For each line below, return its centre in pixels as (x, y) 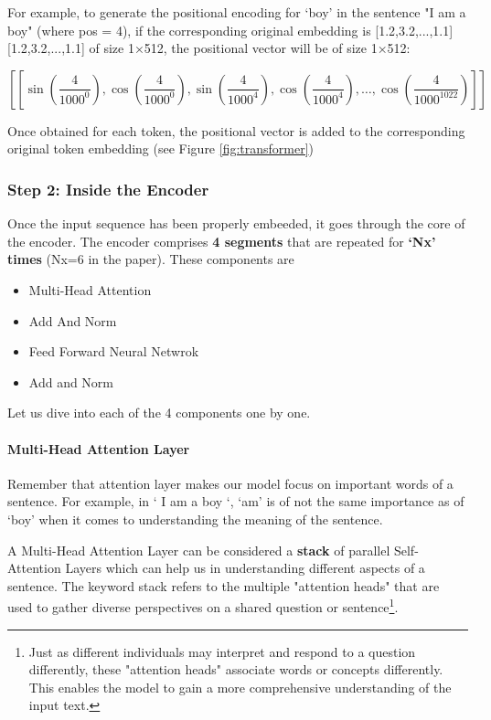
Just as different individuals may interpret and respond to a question (222, 651)
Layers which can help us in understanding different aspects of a (245, 568)
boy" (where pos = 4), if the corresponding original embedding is (189, 30)
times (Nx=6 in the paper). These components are (151, 259)
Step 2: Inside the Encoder (108, 189)
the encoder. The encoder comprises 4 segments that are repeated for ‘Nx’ (222, 241)
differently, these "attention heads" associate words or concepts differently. (236, 669)
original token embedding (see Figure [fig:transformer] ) (161, 148)
